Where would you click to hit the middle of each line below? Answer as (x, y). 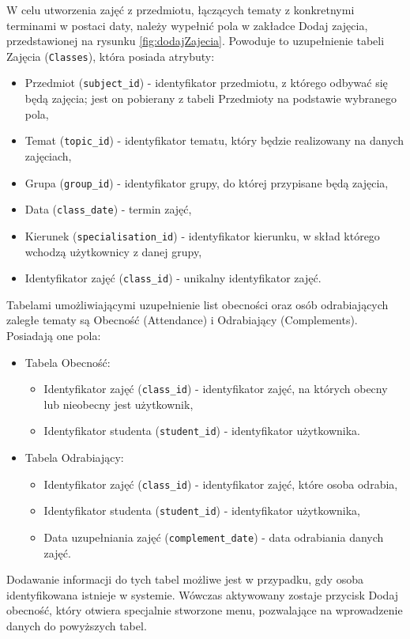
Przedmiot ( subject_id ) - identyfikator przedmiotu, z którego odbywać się (206, 83)
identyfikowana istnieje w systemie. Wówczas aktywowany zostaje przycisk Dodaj (203, 594)
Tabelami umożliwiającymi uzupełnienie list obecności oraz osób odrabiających (197, 304)
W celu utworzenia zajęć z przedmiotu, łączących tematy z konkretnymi (181, 9)
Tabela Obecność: (68, 362)
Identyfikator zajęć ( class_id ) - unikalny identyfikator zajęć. (173, 278)
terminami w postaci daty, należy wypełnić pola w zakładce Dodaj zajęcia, (187, 25)
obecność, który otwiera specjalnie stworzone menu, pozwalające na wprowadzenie (205, 610)
